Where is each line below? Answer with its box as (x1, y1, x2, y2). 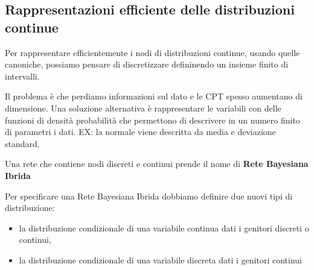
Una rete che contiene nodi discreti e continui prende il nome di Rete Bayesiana (5, 157, 309, 170)
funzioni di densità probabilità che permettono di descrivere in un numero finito (5, 113, 300, 126)
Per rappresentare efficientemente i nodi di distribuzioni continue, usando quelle (5, 46, 300, 58)
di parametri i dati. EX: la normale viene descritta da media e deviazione (5, 125, 276, 138)
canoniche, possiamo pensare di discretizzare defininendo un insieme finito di (5, 58, 289, 71)
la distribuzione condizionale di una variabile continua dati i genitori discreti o (19, 221, 309, 234)
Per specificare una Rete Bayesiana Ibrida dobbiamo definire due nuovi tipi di (5, 189, 293, 202)
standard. (5, 137, 40, 149)
